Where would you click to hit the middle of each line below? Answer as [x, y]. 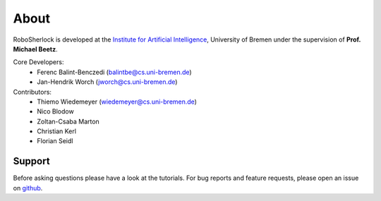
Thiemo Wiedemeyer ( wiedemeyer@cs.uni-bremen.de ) [117, 102]
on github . [28, 188]
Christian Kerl [57, 131]
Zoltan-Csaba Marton [68, 121]
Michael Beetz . [35, 49]
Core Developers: [38, 62]
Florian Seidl [55, 141]
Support [31, 161]
